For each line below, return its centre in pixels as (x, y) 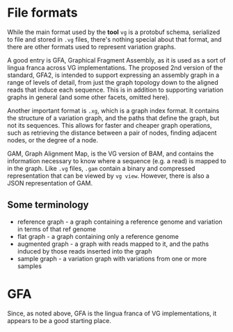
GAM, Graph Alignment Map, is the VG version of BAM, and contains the (111, 153)
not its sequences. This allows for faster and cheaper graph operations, (110, 125)
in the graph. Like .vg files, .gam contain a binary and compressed (101, 168)
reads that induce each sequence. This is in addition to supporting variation (115, 90)
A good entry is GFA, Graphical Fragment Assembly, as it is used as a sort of (116, 60)
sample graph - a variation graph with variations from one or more (112, 258)
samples (29, 266)
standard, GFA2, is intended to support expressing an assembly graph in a (113, 75)
